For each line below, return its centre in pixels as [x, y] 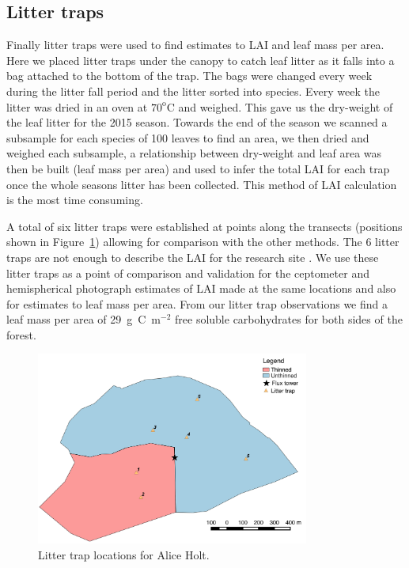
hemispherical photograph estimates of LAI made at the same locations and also [201, 288]
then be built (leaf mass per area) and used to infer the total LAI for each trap [198, 168]
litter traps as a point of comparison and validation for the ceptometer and [188, 273]
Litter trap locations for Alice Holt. [124, 554]
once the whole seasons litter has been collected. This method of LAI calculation [202, 184]
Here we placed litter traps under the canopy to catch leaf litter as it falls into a [201, 60]
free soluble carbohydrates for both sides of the [289, 319]
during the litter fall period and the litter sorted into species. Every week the [193, 91]
